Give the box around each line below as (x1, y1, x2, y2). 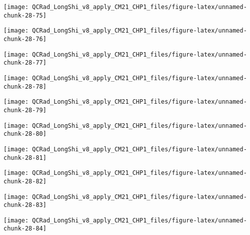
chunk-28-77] (3, 59, 46, 67)
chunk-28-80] (3, 130, 46, 138)
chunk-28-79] (3, 106, 46, 114)
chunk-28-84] (3, 225, 46, 232)
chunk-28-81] (3, 154, 46, 161)
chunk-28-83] (3, 201, 46, 209)
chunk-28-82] (3, 177, 46, 185)
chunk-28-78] (3, 83, 46, 90)
